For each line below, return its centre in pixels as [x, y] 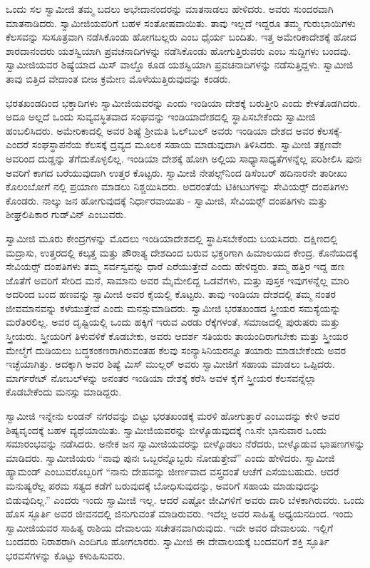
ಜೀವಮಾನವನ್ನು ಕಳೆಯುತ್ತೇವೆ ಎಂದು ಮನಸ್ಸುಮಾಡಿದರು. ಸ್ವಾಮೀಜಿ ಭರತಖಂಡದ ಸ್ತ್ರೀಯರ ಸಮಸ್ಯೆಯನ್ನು [173, 308]
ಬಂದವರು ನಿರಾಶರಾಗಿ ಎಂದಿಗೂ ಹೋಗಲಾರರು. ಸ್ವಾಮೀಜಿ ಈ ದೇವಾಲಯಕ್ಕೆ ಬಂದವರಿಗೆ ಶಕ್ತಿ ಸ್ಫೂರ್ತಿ [168, 541]
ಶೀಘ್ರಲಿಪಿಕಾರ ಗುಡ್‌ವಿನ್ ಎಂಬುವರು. [66, 214]
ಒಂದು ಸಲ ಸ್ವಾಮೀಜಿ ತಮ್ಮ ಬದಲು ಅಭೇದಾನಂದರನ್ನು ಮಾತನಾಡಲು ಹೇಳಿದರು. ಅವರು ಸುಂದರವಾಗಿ [170, 9]
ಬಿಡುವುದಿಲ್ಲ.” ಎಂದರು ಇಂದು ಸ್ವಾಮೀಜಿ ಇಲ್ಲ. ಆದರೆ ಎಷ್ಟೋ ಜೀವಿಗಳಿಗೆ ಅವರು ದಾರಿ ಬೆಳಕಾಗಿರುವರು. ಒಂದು [185, 499]
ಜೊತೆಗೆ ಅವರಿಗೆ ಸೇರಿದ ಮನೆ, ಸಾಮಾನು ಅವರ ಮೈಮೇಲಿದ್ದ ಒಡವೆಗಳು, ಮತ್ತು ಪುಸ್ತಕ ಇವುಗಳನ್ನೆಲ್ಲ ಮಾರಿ [178, 280]
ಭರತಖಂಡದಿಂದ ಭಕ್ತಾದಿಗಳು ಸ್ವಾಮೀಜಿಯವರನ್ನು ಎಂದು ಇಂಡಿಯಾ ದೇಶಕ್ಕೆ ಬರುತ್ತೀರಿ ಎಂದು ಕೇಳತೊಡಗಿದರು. [183, 102]
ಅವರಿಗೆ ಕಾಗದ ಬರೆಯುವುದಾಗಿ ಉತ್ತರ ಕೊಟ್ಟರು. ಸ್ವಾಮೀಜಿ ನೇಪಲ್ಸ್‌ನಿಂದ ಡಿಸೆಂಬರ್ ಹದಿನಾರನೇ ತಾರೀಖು [176, 172]
